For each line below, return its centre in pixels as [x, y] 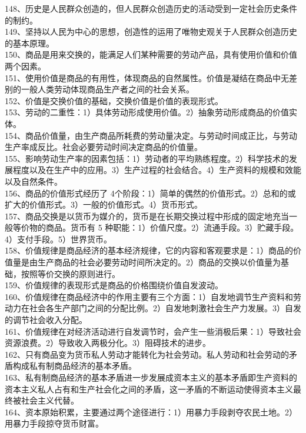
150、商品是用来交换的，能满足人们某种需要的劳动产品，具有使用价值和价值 [151, 54]
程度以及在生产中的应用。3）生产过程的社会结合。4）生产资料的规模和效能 [157, 170]
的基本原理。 [29, 43]
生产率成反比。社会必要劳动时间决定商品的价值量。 [104, 147]
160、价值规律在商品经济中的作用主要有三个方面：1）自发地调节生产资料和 [149, 296]
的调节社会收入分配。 [46, 320]
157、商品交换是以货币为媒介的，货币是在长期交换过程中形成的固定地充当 [147, 216]
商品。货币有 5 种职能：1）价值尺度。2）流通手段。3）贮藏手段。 [172, 227]
